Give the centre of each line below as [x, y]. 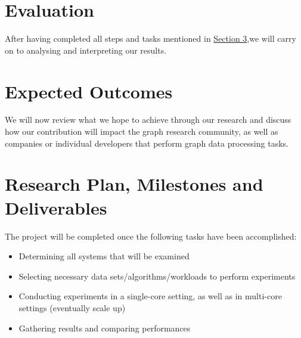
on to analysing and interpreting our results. [86, 50]
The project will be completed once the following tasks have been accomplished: [151, 236]
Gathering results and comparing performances [105, 328]
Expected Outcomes [89, 91]
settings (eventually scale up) [72, 307]
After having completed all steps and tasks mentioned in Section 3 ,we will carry [150, 38]
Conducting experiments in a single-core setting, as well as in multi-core [150, 296]
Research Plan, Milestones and [134, 184]
